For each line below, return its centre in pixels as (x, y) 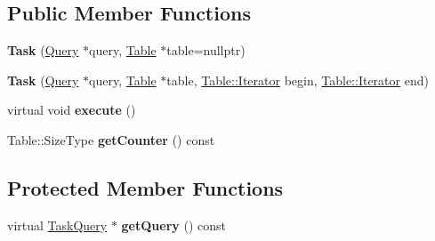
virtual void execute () (72, 110)
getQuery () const (173, 225)
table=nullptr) (206, 50)
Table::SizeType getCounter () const (111, 139)
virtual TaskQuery (57, 225)
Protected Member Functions (145, 187)
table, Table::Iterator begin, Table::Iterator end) (298, 80)
